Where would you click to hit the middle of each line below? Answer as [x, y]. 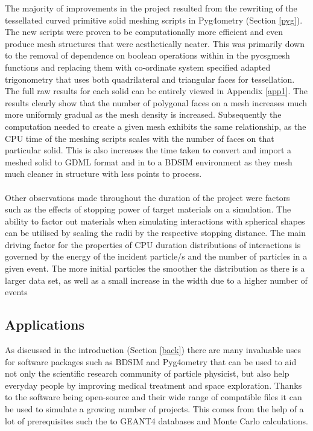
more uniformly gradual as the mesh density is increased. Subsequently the [143, 114]
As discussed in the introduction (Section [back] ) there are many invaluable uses [153, 350]
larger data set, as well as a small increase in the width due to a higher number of [156, 280]
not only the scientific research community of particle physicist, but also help [147, 373]
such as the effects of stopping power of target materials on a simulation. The [148, 209]
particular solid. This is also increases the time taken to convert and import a [148, 150]
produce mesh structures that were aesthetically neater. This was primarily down [155, 43]
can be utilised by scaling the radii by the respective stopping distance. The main [156, 233]
